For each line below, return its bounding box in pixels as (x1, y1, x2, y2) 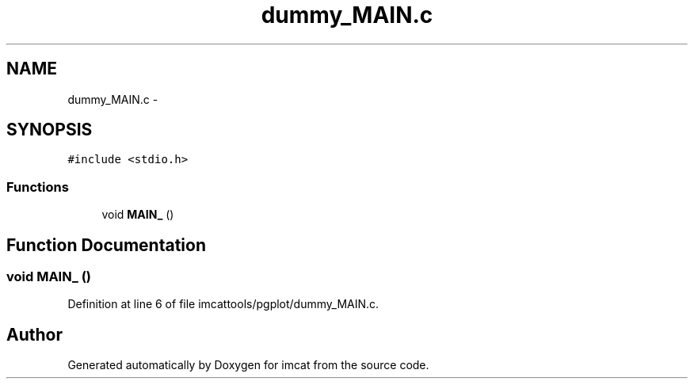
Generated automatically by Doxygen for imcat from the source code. (67, 358, 429, 372)
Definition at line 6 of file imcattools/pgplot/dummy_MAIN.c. (67, 297, 379, 311)
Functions (6, 178, 69, 195)
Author (6, 324, 63, 345)
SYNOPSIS (6, 120, 93, 140)
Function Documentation (6, 234, 206, 255)
